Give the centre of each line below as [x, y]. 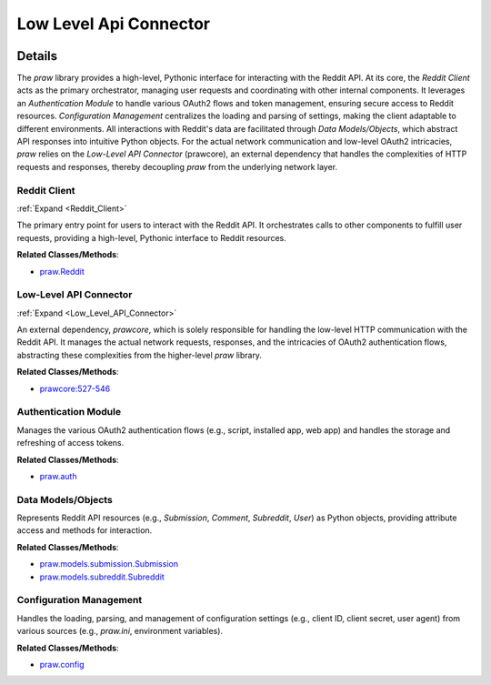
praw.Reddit [62, 271]
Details [37, 56]
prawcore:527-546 [75, 388]
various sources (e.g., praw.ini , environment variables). [120, 631]
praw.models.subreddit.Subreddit [102, 577]
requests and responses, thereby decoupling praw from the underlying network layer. [177, 166]
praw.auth [58, 476]
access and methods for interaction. [85, 530]
